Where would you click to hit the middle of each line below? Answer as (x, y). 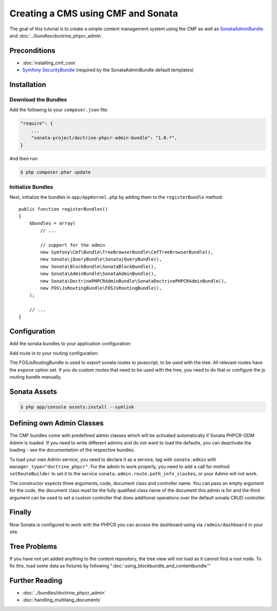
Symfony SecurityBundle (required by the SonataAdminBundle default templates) (108, 70)
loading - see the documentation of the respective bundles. (72, 450)
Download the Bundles (38, 100)
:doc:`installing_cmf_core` (50, 63)
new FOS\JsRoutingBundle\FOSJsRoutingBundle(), (101, 288)
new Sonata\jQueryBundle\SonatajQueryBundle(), (101, 259)
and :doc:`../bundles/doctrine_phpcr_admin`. (56, 35)
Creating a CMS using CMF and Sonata (94, 13)
